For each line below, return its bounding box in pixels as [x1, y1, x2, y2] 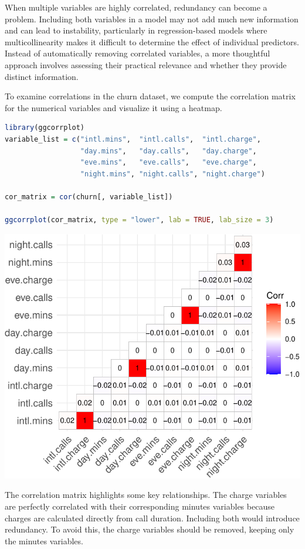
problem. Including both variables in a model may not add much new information [5, 12, 299, 25]
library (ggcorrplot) [5, 123, 85, 132]
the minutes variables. [5, 534, 83, 547]
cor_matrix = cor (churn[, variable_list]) [5, 192, 173, 201]
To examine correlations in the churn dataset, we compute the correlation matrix [5, 90, 296, 102]
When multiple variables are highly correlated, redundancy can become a [5, 1, 267, 13]
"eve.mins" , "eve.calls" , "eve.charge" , [80, 158, 257, 167]
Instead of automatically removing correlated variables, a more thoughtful [5, 47, 270, 59]
